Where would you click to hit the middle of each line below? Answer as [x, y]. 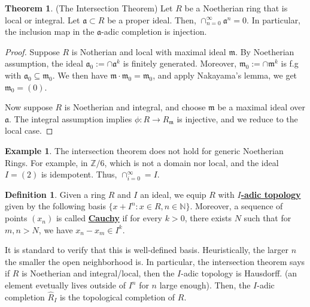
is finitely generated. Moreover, [180, 63]
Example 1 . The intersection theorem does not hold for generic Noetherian [144, 150]
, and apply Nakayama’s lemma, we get [225, 75]
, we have [56, 229]
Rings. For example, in [46, 162]
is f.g [290, 63]
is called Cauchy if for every [109, 218]
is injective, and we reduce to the [237, 118]
